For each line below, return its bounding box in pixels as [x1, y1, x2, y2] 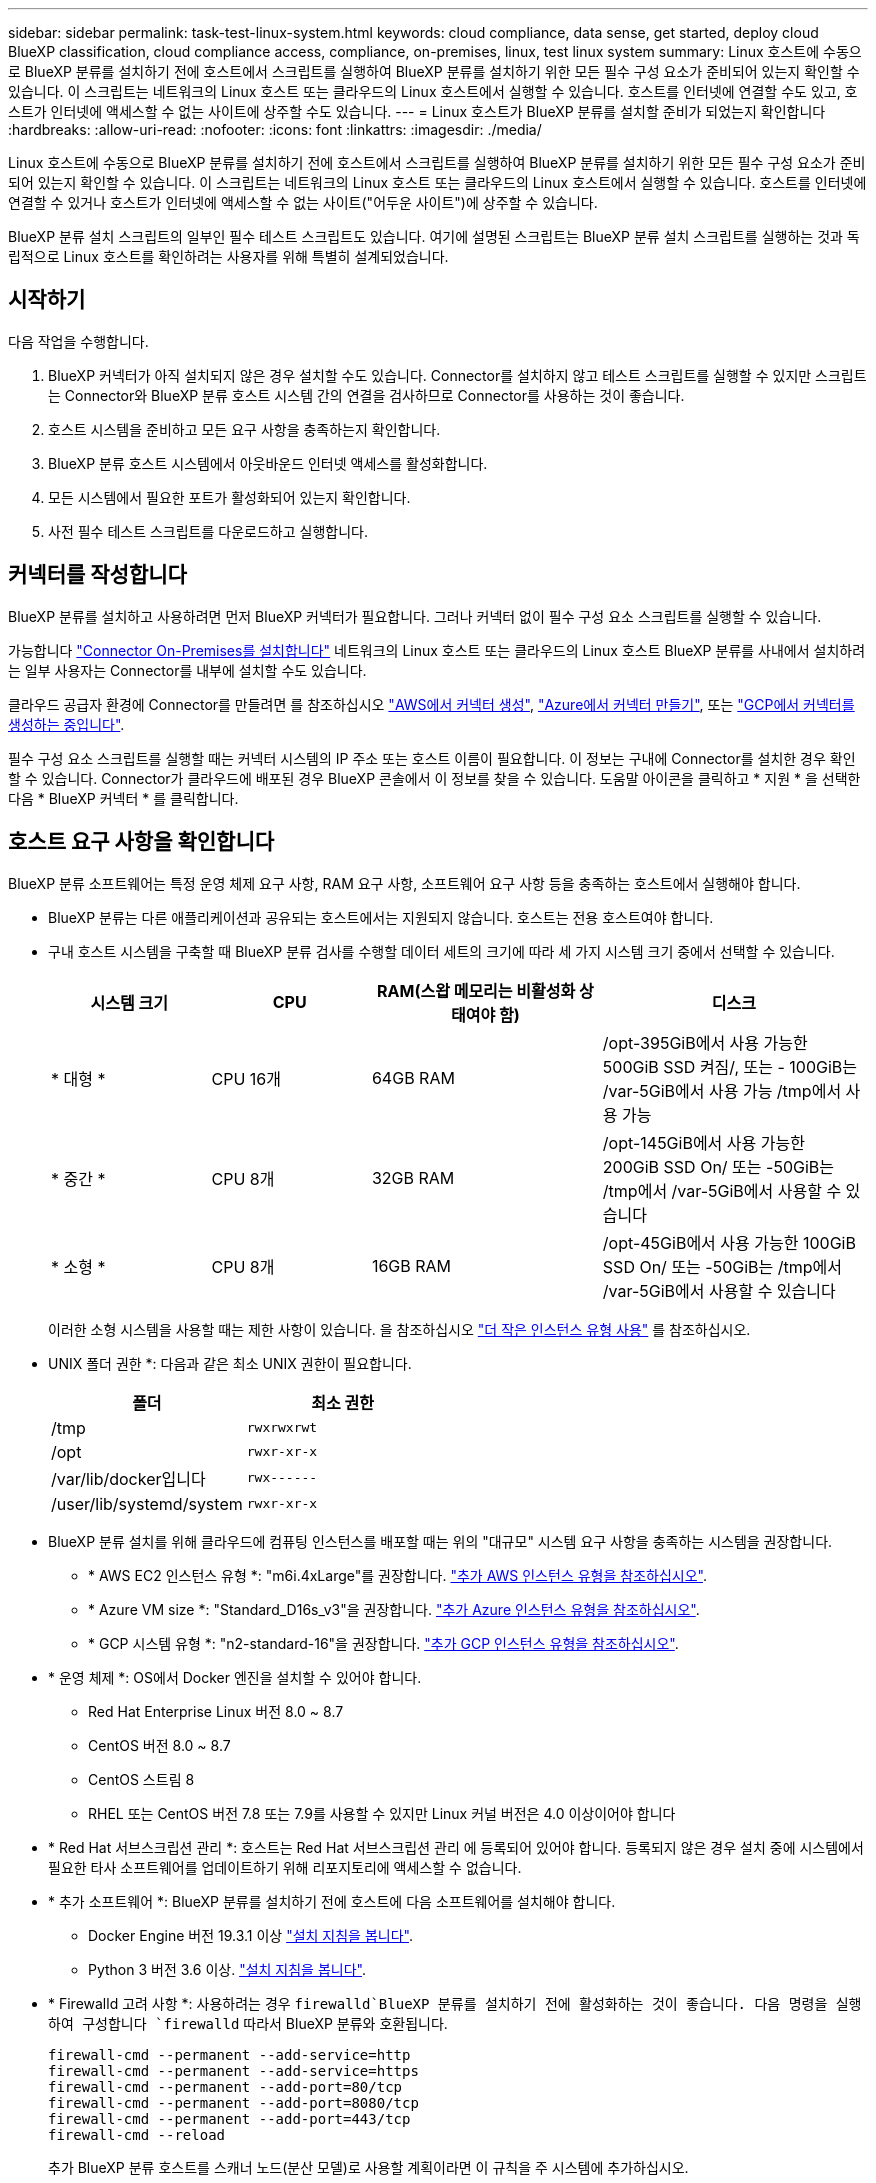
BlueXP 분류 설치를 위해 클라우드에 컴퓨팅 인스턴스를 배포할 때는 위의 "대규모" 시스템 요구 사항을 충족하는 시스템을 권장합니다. [48, 1532, 833, 1550]
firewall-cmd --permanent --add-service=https [48, 2062, 419, 2079]
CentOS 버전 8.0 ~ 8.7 [88, 1736, 231, 1754]
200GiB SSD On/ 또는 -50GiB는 [602, 1156, 834, 1177]
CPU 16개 [211, 1068, 281, 1089]
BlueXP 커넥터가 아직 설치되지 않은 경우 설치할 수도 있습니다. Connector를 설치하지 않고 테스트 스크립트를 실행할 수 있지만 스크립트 [48, 366, 867, 384]
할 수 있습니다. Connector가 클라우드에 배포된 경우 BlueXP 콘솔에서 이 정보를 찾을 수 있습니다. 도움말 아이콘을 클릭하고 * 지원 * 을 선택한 [8, 769, 861, 787]
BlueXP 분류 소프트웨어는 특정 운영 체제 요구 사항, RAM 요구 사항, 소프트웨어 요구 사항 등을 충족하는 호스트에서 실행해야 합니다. [8, 874, 801, 892]
